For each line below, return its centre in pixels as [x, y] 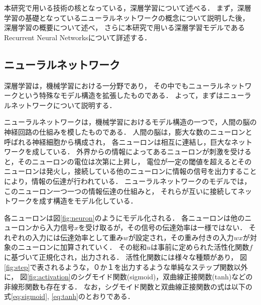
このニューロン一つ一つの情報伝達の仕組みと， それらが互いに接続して [121, 191]
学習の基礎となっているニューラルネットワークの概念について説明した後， [127, 17]
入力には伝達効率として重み [78, 237]
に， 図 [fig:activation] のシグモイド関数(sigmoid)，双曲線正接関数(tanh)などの [128, 277]
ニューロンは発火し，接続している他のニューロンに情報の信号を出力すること [130, 171]
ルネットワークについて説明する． [60, 105]
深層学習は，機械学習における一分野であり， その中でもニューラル [114, 85]
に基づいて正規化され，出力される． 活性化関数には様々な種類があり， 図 [125, 257]
